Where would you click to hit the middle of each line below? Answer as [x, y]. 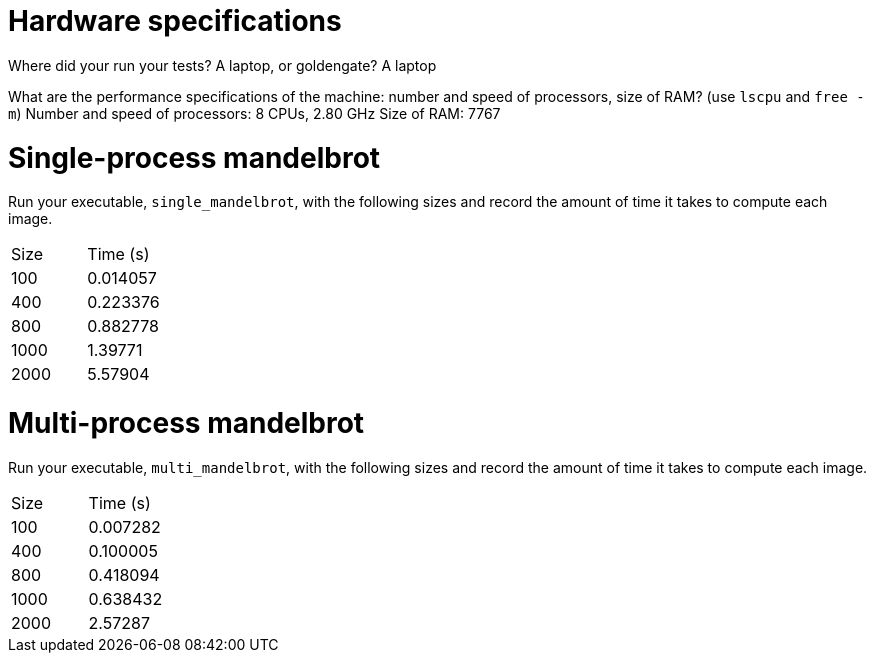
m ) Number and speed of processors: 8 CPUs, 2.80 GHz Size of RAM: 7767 [254, 113]
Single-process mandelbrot [194, 157]
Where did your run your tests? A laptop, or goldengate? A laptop [222, 65]
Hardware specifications [175, 21]
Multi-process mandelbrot [186, 423]
